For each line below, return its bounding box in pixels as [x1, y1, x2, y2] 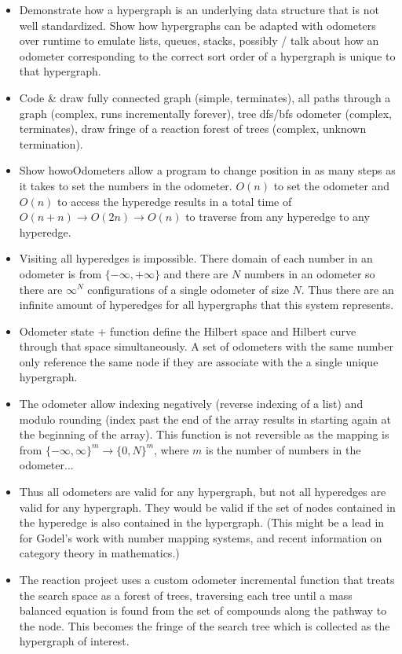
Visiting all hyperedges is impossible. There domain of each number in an [19, 250, 373, 266]
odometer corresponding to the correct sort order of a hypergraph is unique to [19, 47, 396, 64]
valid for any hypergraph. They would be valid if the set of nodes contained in [19, 498, 396, 515]
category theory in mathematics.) [19, 545, 180, 561]
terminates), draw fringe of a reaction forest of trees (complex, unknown [19, 120, 367, 137]
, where [154, 441, 189, 457]
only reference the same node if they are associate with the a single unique [19, 353, 378, 369]
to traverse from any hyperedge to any [185, 208, 370, 225]
